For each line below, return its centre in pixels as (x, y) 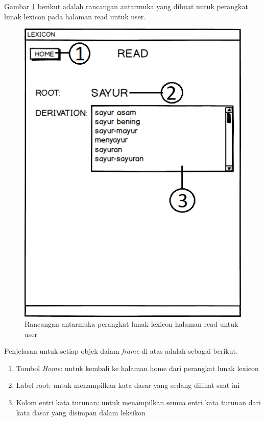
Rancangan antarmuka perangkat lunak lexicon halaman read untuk (131, 324)
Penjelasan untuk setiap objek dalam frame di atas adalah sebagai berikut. (121, 351)
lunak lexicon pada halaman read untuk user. (75, 16)
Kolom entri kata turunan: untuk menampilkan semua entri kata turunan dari (138, 402)
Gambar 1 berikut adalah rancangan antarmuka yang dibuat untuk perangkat (126, 6)
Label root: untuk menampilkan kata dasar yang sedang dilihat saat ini (128, 385)
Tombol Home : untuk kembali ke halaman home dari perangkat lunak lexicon (137, 368)
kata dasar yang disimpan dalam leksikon (81, 412)
